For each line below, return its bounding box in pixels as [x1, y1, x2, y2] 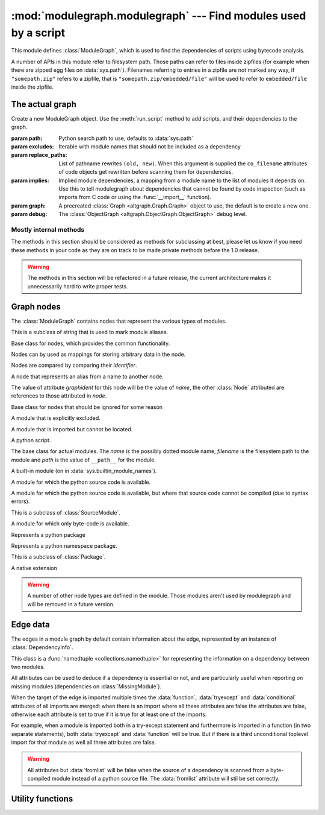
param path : [11, 135, 43, 142]
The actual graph [11, 99, 76, 109]
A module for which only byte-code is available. [11, 520, 129, 527]
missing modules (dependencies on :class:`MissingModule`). [11, 682, 162, 690]
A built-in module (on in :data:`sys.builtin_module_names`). [11, 468, 157, 475]
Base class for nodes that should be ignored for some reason [11, 403, 162, 410]
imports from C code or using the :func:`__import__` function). [58, 194, 212, 201]
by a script [11, 26, 66, 39]
